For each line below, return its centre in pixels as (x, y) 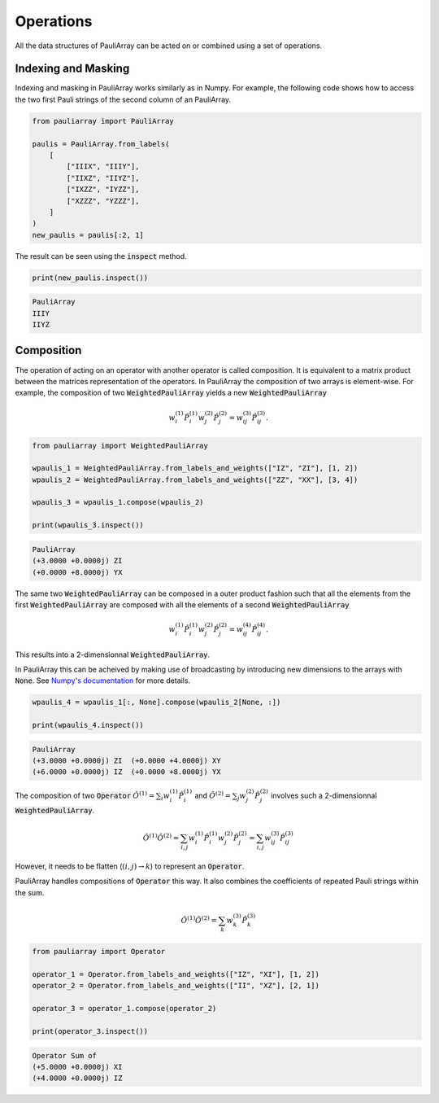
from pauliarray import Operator (99, 952)
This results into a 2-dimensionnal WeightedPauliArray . (113, 654)
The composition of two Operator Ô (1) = (85, 795)
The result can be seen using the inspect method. (101, 256)
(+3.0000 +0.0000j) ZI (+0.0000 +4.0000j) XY (126, 761)
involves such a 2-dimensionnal (324, 796)
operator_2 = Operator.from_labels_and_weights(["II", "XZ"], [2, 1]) (176, 986)
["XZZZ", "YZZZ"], (103, 201)
